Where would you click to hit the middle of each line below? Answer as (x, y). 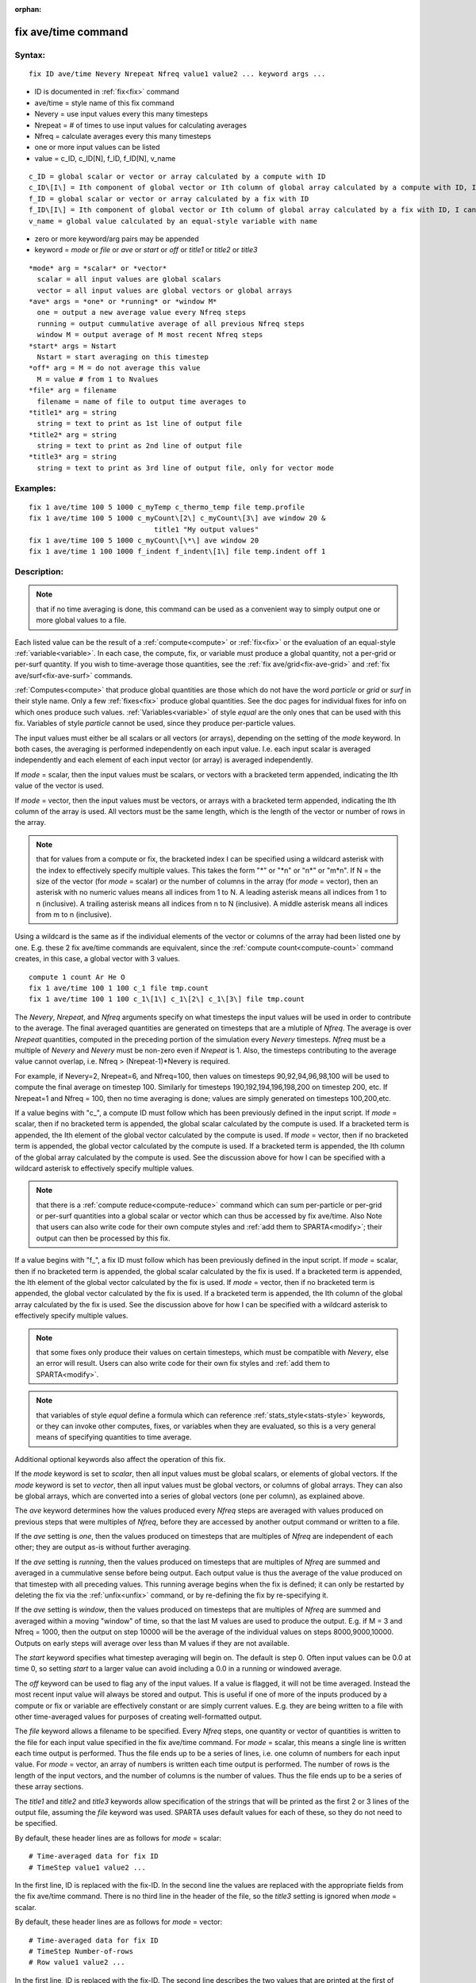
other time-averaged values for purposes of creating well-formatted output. (138, 1716)
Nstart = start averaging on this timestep (123, 357)
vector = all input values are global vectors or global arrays (165, 290)
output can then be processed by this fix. (103, 1238)
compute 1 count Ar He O (77, 977)
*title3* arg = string (73, 457)
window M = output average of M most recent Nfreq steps (150, 335)
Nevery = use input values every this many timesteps (121, 114)
